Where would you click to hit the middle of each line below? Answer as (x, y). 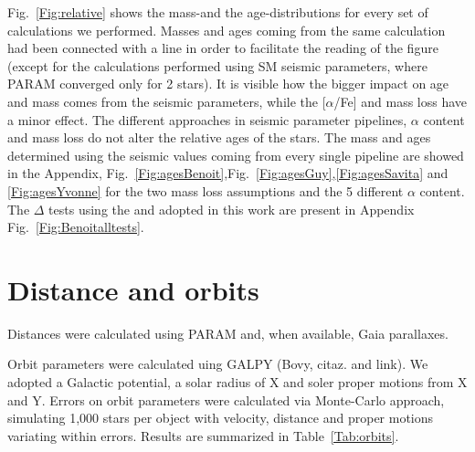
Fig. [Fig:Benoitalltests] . (76, 227)
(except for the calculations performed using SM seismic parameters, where (217, 65)
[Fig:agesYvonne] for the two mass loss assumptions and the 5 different (206, 190)
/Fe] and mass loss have (401, 101)
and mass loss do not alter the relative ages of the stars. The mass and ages (219, 137)
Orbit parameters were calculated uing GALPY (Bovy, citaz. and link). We (218, 364)
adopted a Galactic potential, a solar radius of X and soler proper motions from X (237, 382)
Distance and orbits (133, 289)
